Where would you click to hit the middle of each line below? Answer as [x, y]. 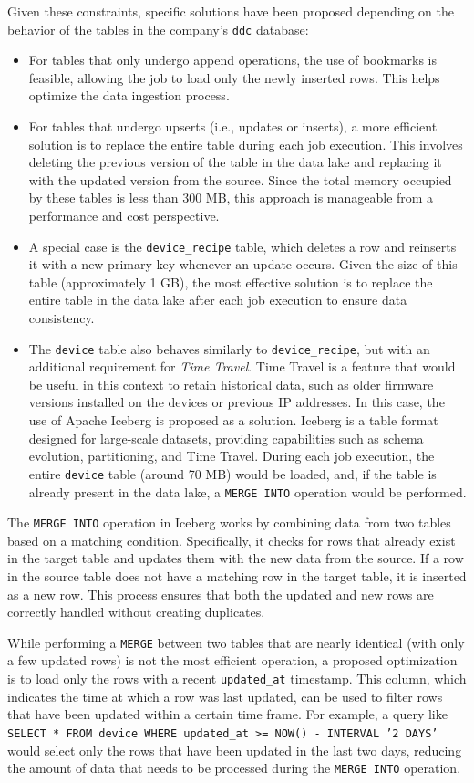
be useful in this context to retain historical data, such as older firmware [231, 384]
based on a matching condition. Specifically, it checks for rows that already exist [232, 540]
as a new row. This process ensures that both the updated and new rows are [221, 594]
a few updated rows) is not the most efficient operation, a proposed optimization [232, 660]
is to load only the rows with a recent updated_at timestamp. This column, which [237, 679]
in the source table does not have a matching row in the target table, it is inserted [237, 576]
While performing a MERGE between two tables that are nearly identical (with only [236, 642]
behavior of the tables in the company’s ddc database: [158, 29]
